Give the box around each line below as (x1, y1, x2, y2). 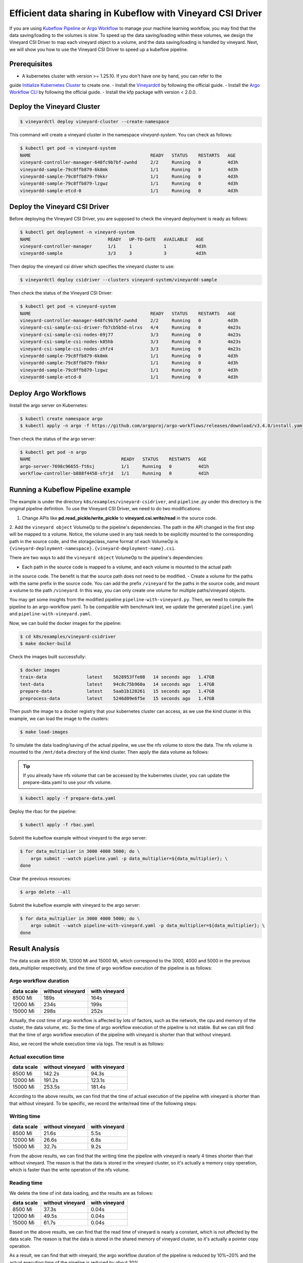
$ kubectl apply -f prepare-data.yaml (20, 796, 116, 801)
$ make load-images (20, 729, 68, 735)
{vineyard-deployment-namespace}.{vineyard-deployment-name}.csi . (9, 546, 176, 552)
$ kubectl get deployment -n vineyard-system (20, 229, 135, 235)
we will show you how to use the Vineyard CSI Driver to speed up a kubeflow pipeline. (9, 46, 188, 53)
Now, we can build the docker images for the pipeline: (9, 620, 122, 626)
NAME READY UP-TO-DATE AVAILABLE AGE (20, 236, 204, 242)
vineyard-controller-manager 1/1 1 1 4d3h (20, 243, 207, 249)
